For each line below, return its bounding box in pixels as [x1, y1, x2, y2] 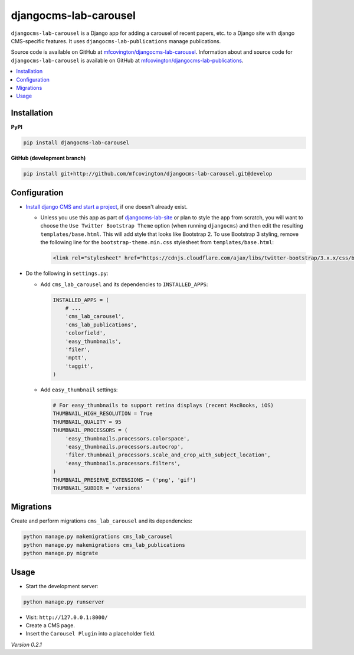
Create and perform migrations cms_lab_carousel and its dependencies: [11, 517, 193, 524]
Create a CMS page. [25, 622, 75, 629]
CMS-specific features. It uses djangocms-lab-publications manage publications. [11, 37, 221, 44]
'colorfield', [65, 330, 106, 336]
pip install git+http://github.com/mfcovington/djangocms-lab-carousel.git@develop [23, 170, 273, 177]
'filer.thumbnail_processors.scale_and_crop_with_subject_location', [65, 452, 271, 458]
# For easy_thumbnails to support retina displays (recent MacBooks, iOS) [53, 402, 274, 409]
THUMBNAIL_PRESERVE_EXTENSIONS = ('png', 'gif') [53, 476, 196, 483]
